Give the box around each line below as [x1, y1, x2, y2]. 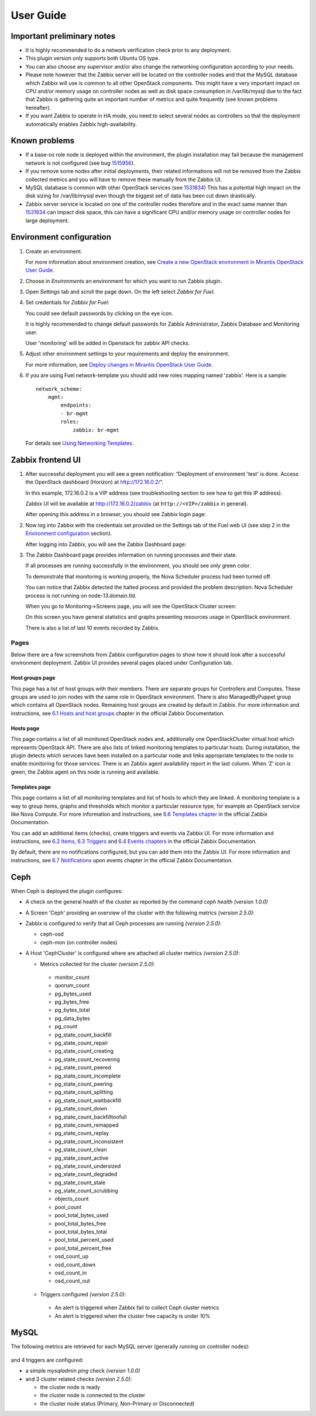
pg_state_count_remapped [54, 1121, 119, 1129]
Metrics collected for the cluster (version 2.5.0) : [40, 960, 155, 967]
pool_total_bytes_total [54, 1228, 108, 1235]
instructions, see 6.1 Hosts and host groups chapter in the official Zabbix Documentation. [11, 710, 225, 717]
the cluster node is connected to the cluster [40, 1392, 146, 1399]
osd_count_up [54, 1253, 89, 1260]
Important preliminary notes [11, 31, 116, 41]
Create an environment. [25, 248, 83, 255]
